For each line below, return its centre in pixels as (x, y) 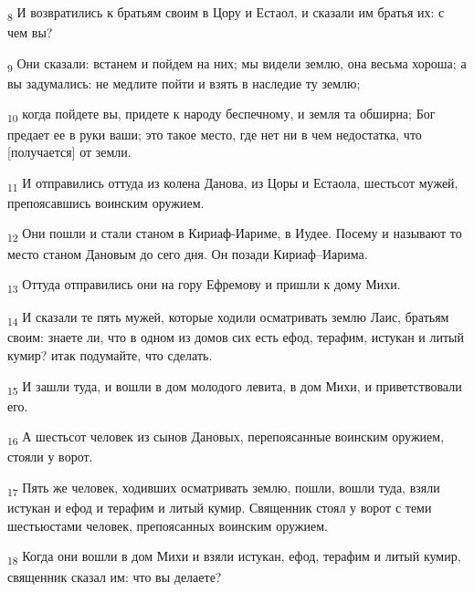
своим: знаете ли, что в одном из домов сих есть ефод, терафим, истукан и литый (236, 337)
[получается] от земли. (69, 152)
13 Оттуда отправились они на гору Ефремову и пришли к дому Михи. (204, 285)
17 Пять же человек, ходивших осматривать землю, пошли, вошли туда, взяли (224, 488)
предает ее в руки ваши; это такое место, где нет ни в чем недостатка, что (215, 134)
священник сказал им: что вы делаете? (115, 576)
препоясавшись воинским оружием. (106, 202)
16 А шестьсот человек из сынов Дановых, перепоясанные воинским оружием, (226, 438)
